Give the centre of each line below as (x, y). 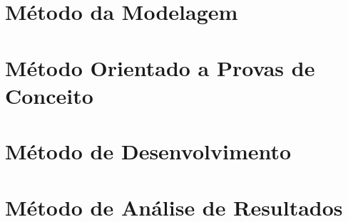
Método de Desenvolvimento (148, 151)
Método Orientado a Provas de (160, 67)
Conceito (49, 95)
